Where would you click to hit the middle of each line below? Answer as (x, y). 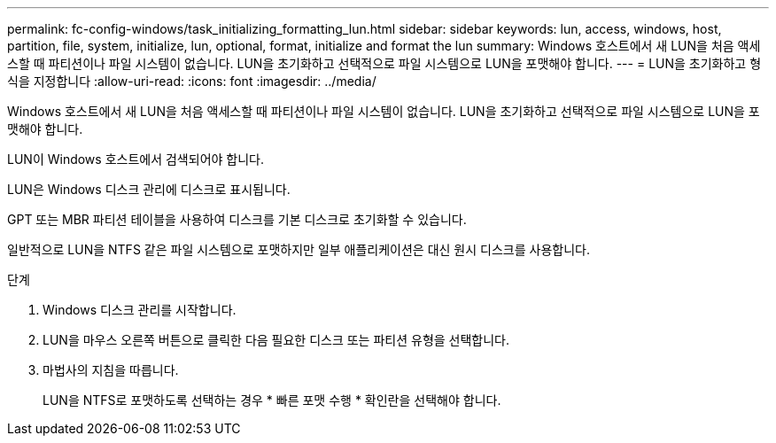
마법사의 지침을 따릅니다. (111, 370)
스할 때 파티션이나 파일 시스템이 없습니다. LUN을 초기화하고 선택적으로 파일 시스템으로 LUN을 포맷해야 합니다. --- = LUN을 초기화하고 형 (384, 63)
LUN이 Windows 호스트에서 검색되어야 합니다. (136, 159)
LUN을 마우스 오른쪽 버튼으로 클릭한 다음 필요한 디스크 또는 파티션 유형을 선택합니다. (276, 340)
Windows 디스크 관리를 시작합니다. (140, 310)
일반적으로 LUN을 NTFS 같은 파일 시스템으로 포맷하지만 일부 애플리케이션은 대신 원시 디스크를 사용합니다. (299, 249)
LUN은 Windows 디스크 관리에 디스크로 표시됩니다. (149, 189)
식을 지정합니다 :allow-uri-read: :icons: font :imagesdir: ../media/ (192, 81)
